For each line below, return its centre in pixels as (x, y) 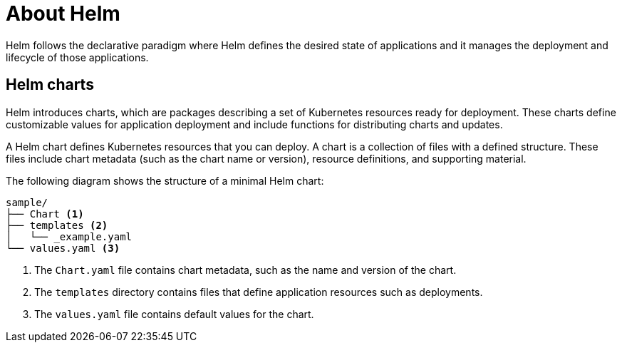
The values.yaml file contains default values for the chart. (174, 314)
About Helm (63, 14)
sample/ (27, 202)
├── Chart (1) (45, 214)
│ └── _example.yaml (69, 236)
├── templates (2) (57, 225)
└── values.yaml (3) (63, 248)
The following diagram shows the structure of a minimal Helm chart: (165, 180)
